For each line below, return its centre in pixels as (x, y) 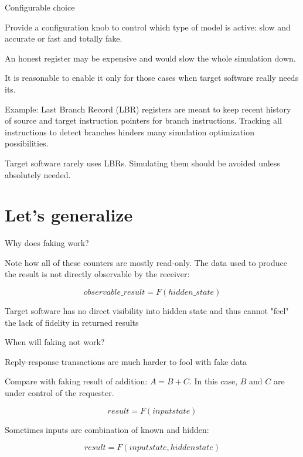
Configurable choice (40, 7)
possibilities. (27, 143)
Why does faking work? (47, 243)
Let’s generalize (69, 215)
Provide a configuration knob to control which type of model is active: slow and (148, 27)
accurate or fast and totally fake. (64, 38)
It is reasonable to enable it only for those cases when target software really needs (152, 78)
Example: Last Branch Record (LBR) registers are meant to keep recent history (148, 109)
